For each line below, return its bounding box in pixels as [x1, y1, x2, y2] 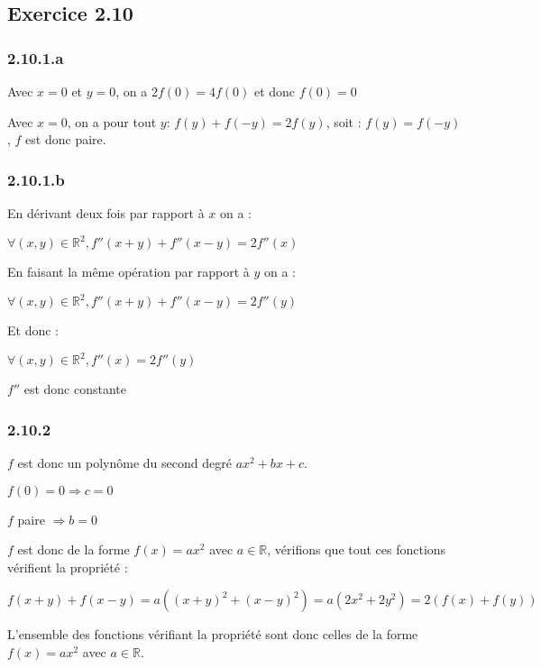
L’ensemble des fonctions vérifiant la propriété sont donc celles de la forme [7, 625, 418, 644]
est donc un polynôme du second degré [17, 453, 232, 472]
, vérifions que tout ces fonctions [267, 540, 446, 559]
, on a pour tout [67, 112, 157, 131]
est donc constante [23, 380, 126, 398]
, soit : [326, 112, 362, 131]
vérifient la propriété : [7, 557, 128, 576]
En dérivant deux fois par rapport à [7, 204, 205, 222]
